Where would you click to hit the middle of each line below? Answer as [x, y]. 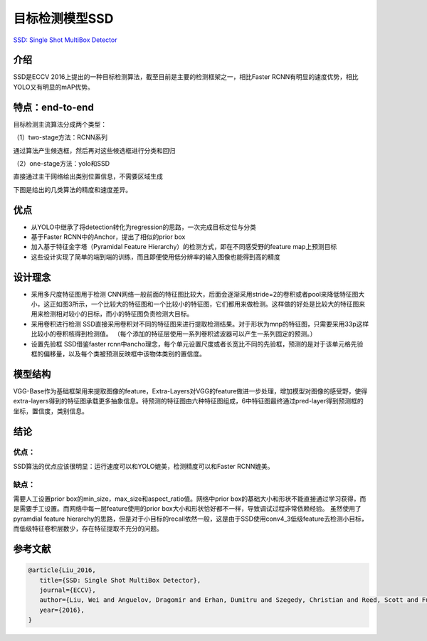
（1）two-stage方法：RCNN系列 [60, 137]
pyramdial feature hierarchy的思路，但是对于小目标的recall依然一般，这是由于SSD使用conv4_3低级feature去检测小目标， [190, 519]
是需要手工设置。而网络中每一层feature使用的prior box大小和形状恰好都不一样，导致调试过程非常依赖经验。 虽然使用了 [188, 509]
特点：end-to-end [53, 107]
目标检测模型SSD [63, 18]
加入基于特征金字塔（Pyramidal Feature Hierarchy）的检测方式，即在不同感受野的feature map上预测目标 [184, 247]
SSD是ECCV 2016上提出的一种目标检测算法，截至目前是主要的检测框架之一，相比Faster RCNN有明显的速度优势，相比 [186, 77]
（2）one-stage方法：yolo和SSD [62, 163]
